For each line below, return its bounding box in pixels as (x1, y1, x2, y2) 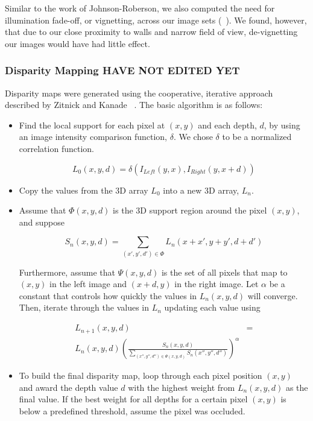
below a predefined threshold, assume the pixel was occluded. (19, 404, 245, 417)
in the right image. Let (174, 277, 259, 290)
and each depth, (198, 118, 257, 131)
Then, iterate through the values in (19, 301, 150, 314)
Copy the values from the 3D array (19, 183, 148, 196)
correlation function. (19, 142, 94, 154)
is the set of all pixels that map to (161, 265, 288, 278)
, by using (264, 118, 300, 131)
